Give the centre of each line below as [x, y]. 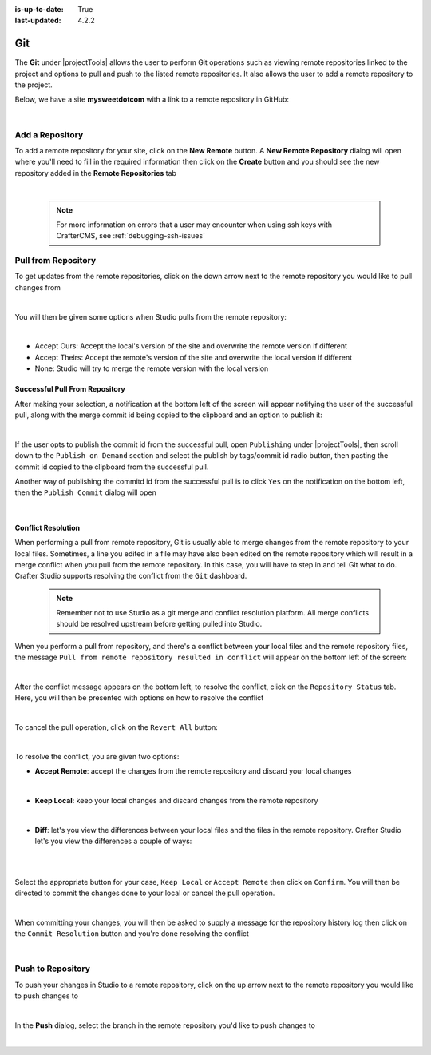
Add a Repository [49, 134]
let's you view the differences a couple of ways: [113, 841]
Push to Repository [53, 969]
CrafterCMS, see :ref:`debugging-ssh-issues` [130, 236]
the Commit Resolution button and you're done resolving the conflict [132, 934]
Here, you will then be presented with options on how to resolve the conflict [139, 698]
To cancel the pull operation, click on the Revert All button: [117, 727]
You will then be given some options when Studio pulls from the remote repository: [151, 316]
